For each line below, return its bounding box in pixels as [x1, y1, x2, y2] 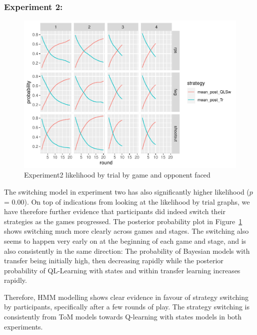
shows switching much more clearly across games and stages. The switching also [4, 226, 249, 236]
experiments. [4, 321, 43, 331]
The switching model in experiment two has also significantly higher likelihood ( [4, 186, 249, 197]
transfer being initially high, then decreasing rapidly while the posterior [4, 255, 223, 266]
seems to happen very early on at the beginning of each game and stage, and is [4, 235, 246, 246]
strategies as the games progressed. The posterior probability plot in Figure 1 [4, 216, 242, 226]
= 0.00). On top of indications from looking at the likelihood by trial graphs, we [4, 196, 250, 207]
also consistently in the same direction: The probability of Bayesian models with [4, 245, 250, 256]
